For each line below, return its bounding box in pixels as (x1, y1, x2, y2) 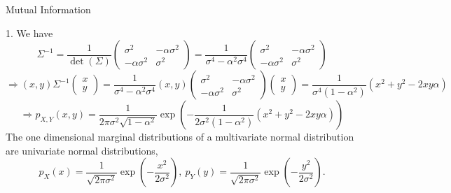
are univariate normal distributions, (6, 143, 158, 157)
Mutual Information (6, 2, 91, 16)
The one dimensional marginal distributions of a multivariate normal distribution (6, 129, 354, 144)
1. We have (6, 25, 53, 40)
